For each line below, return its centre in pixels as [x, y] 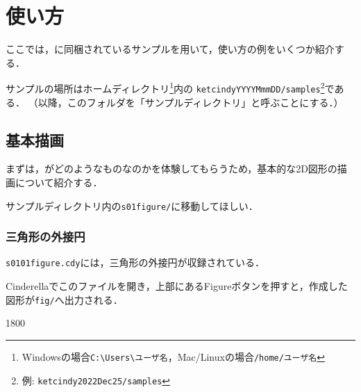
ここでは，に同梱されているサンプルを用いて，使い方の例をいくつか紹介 [170, 49]
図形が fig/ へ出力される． [64, 299]
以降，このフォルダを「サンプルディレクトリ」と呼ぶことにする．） [191, 102]
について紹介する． [59, 182]
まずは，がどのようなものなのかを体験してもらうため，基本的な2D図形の [171, 169]
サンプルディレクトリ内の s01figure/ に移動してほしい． [132, 205]
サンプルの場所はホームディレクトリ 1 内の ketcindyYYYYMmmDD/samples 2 [165, 87]
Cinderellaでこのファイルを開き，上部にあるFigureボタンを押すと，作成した [177, 286]
